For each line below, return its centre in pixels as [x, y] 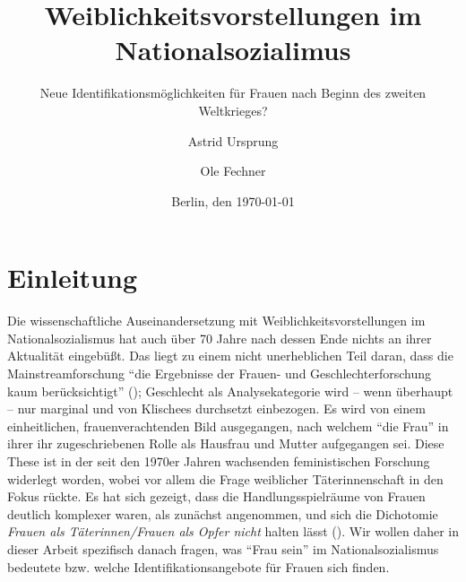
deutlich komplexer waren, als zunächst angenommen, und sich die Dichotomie [223, 513]
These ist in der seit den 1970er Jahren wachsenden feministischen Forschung [219, 460]
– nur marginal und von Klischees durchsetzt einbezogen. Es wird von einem [216, 408]
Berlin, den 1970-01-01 [233, 200]
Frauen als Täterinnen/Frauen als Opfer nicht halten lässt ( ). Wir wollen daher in [233, 531]
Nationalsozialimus [233, 50]
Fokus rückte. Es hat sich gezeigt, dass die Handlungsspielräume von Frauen [216, 496]
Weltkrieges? [233, 110]
